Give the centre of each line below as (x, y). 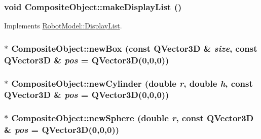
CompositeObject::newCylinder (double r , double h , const (132, 83)
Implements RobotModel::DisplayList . (63, 26)
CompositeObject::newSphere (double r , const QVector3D (133, 118)
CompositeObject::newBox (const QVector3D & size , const (134, 48)
